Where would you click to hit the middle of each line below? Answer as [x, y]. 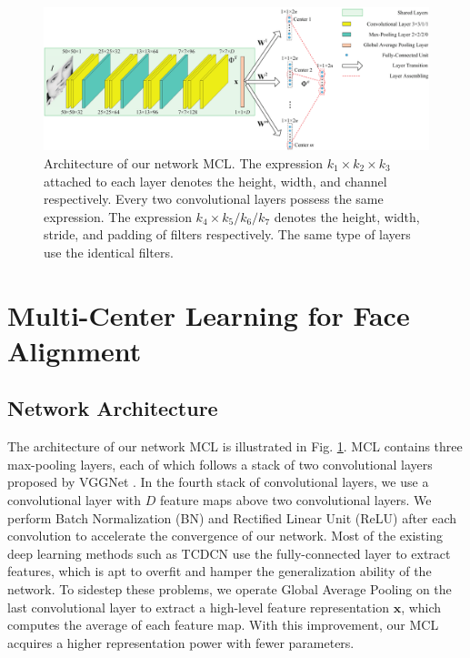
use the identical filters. [109, 252]
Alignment [75, 350]
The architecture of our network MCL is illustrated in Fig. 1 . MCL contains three [235, 446]
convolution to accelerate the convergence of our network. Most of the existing [225, 536]
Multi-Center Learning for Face [209, 314]
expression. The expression [118, 216]
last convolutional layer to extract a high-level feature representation [198, 607]
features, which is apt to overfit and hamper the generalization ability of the [220, 571]
